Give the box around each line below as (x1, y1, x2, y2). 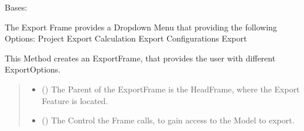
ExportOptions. (5, 63, 61, 75)
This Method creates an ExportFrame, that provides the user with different (5, 51, 276, 64)
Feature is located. (42, 94, 108, 106)
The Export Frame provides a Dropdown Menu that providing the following (5, 20, 277, 33)
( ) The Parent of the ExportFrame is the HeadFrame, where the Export (42, 82, 300, 95)
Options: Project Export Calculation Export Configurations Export (5, 32, 247, 44)
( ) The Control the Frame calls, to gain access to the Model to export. (42, 114, 295, 126)
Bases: (5, 1, 28, 13)
